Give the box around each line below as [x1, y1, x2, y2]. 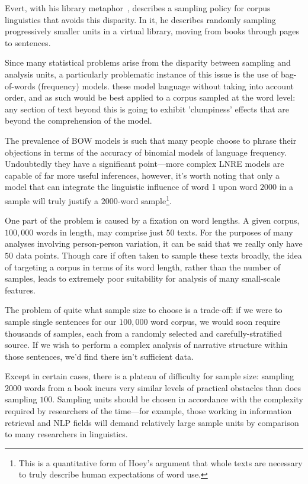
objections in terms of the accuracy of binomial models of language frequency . [5, 146, 287, 158]
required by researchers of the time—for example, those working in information [5, 405, 292, 417]
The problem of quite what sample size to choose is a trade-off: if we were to [5, 304, 283, 316]
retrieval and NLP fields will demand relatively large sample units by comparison [5, 416, 299, 428]
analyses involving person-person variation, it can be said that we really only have [5, 237, 303, 250]
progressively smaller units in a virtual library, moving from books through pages [5, 25, 300, 37]
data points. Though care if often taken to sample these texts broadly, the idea [15, 249, 302, 261]
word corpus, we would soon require [150, 315, 281, 327]
